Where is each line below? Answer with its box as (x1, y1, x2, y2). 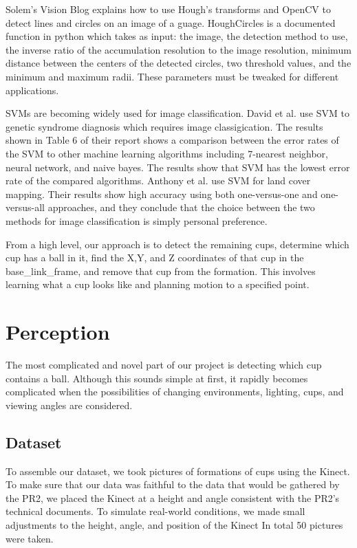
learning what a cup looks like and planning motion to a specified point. (6, 277, 310, 292)
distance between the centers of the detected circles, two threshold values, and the (6, 56, 351, 70)
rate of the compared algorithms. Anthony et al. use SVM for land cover (6, 173, 311, 188)
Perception (6, 318, 110, 346)
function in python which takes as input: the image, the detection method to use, (6, 29, 348, 43)
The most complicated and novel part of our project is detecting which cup (6, 358, 322, 371)
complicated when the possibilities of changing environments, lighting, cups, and (6, 384, 344, 399)
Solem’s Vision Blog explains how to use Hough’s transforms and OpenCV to (6, 2, 331, 16)
